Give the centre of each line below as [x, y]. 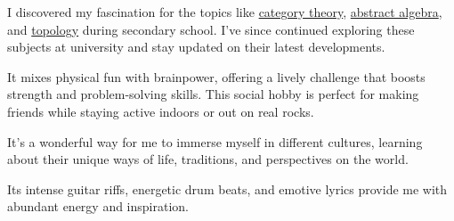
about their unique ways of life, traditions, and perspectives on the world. [208, 159]
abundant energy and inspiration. [98, 206]
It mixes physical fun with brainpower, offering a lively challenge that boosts [216, 76]
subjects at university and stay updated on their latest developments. [196, 47]
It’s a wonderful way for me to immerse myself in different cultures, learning [215, 141]
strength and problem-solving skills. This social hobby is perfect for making [213, 94]
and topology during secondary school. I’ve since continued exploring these [211, 29]
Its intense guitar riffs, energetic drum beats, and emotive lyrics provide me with [227, 188]
